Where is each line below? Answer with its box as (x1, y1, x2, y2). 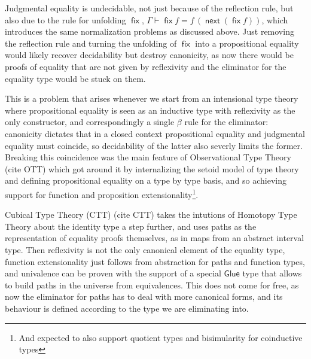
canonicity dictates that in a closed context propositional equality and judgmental (5, 127, 305, 139)
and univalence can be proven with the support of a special (5, 267, 221, 279)
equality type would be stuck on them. (5, 72, 146, 84)
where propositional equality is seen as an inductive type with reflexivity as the (5, 104, 295, 116)
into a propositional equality (195, 36, 299, 49)
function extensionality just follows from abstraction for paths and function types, (5, 255, 305, 267)
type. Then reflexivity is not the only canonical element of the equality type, (5, 243, 285, 255)
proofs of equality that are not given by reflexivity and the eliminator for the (5, 60, 286, 72)
